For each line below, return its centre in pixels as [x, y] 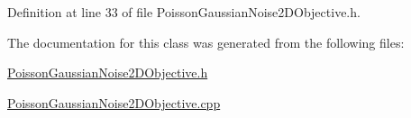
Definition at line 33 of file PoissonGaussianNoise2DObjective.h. [184, 12]
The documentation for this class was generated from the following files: [206, 42]
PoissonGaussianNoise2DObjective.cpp [114, 102]
